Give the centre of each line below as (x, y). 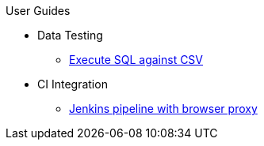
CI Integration (73, 84)
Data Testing (70, 35)
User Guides (38, 11)
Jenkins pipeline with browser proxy (163, 109)
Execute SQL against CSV (136, 60)
